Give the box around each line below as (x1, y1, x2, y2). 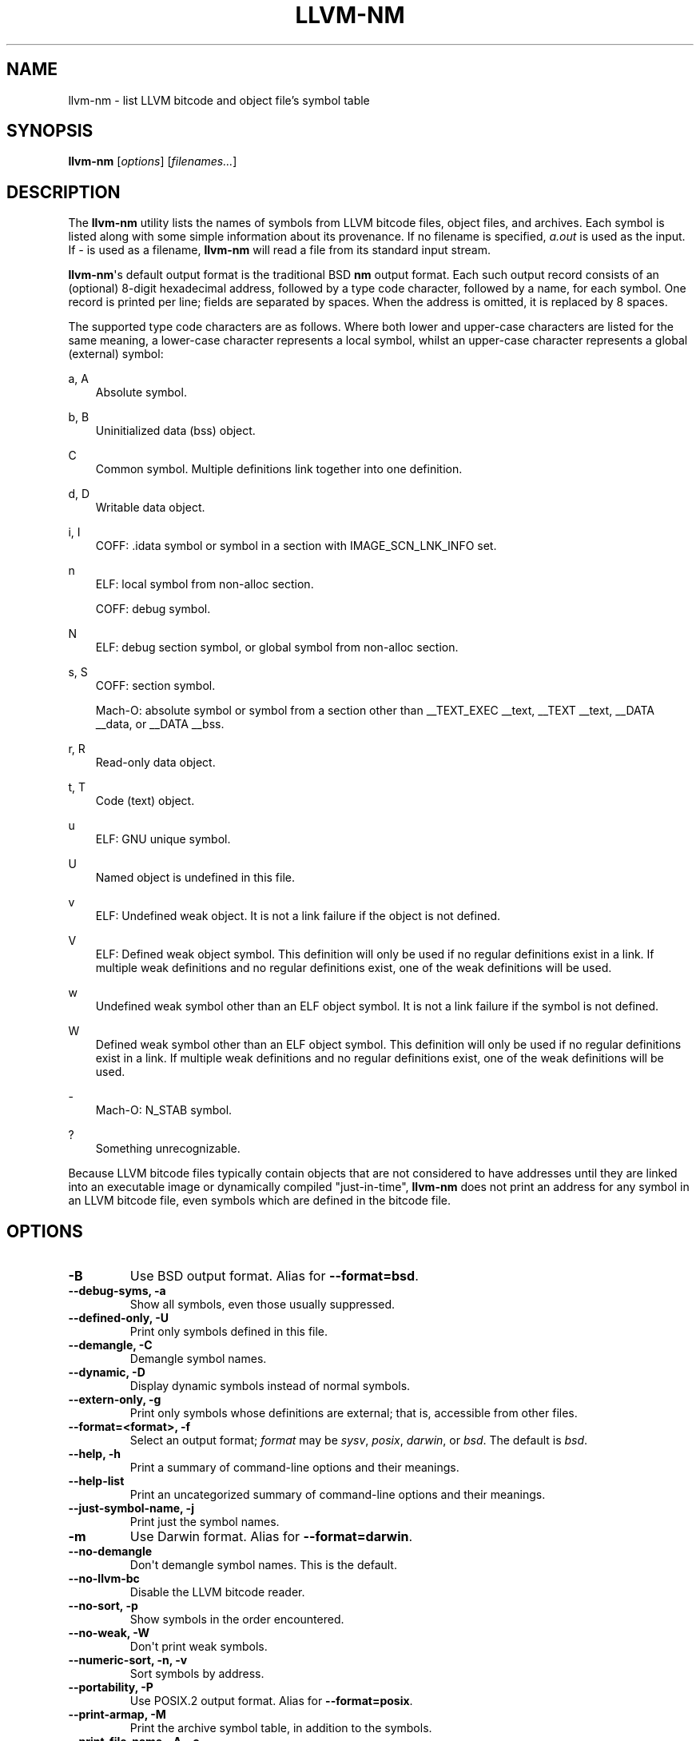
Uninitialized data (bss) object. (95, 424, 256, 438)
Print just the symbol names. (129, 1515, 280, 1529)
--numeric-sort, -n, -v (68, 1653, 188, 1667)
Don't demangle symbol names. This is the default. (129, 1558, 397, 1572)
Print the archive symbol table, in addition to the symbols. (129, 1721, 432, 1735)
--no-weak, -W (68, 1626, 150, 1640)
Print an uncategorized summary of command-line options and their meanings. (129, 1488, 546, 1502)
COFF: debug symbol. (95, 602, 211, 616)
